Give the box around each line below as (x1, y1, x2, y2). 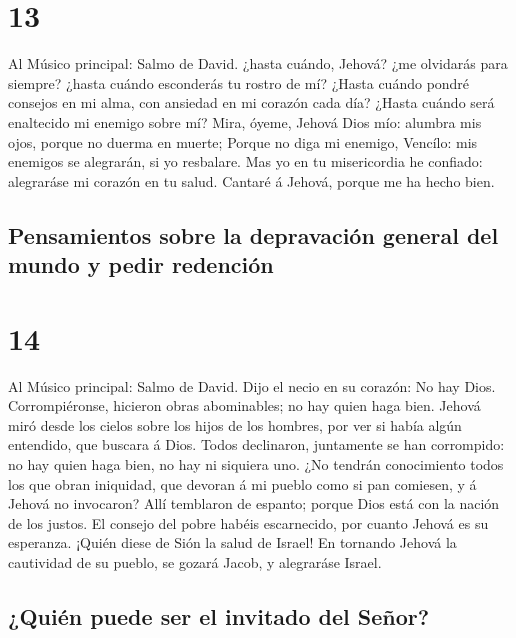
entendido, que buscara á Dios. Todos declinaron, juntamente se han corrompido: (8, 434, 505, 455)
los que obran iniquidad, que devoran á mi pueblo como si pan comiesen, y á (8, 473, 477, 494)
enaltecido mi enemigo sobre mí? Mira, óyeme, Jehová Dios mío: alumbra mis (8, 111, 482, 132)
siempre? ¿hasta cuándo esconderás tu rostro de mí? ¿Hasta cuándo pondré (8, 72, 470, 93)
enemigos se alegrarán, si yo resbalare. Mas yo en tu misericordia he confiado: (8, 151, 483, 172)
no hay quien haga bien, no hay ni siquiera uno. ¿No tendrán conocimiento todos (8, 453, 504, 474)
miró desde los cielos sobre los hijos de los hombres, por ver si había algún (8, 414, 462, 435)
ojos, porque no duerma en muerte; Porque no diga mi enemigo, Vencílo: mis (8, 131, 478, 152)
